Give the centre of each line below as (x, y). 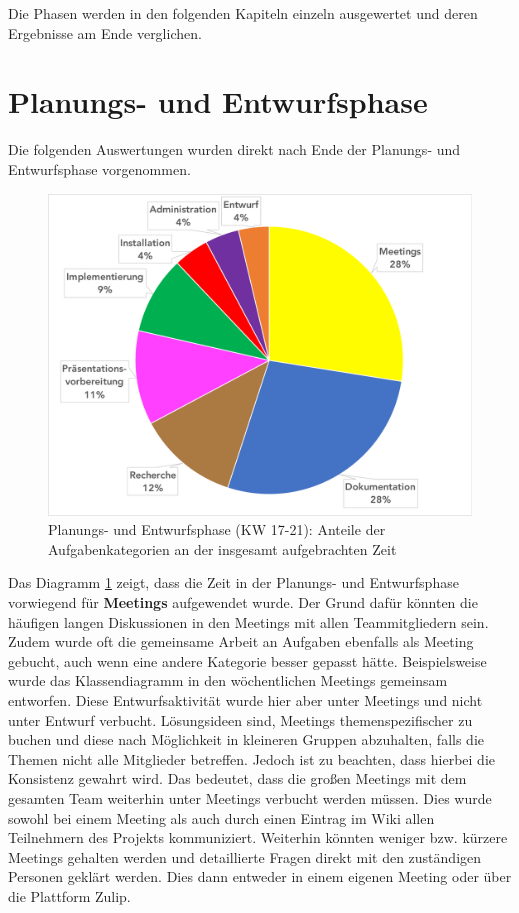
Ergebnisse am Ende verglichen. (105, 32)
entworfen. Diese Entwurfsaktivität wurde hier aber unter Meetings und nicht (245, 699)
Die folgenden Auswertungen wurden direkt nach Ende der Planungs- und (234, 149)
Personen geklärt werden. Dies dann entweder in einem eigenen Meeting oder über (260, 876)
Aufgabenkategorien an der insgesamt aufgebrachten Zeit (222, 548)
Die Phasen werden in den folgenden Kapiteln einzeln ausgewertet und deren (243, 13)
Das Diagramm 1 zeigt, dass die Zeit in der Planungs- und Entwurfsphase (233, 582)
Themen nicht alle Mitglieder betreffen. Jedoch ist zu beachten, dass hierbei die (252, 758)
